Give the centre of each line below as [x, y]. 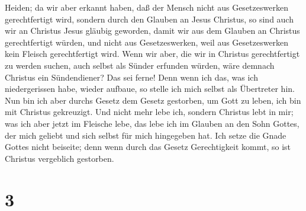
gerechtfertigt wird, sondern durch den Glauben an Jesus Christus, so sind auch [149, 19]
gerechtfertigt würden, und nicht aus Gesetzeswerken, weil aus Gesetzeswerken [147, 42]
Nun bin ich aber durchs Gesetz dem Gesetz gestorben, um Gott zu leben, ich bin [153, 100]
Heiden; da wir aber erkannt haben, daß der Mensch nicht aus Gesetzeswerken [146, 7]
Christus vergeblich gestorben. [59, 158]
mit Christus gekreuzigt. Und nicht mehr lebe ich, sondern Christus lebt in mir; [149, 112]
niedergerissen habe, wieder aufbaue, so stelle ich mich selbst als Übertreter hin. [150, 89]
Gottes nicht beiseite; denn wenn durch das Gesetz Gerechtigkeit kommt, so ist [148, 147]
